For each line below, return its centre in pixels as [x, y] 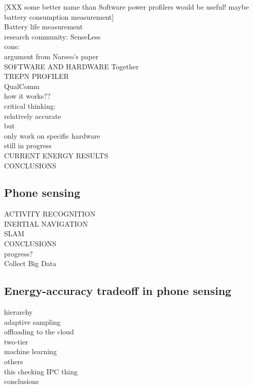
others [14, 361]
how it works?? [27, 96]
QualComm [22, 86]
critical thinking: [30, 105]
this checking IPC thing [41, 371]
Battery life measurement [44, 27]
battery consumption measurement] [59, 16]
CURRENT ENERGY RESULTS [56, 155]
